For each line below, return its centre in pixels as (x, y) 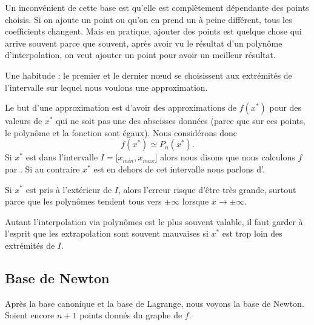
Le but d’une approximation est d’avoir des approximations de (121, 107)
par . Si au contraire (42, 169)
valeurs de (24, 121)
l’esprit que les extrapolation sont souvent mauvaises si (107, 233)
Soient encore (30, 315)
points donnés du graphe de (131, 315)
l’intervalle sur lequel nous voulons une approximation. (106, 87)
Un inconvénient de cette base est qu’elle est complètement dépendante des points (157, 7)
